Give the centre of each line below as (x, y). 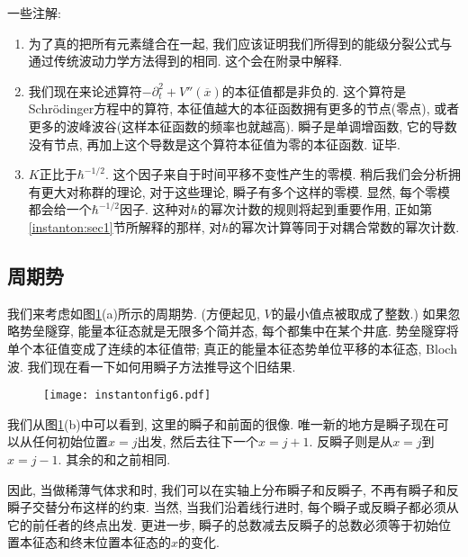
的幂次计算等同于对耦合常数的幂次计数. (344, 226)
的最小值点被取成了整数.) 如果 (360, 313)
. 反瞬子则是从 (351, 441)
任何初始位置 (70, 441)
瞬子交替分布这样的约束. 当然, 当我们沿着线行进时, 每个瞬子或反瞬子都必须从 (233, 507)
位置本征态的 (133, 542)
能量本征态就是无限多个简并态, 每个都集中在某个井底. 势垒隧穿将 (268, 331)
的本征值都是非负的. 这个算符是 (314, 90)
